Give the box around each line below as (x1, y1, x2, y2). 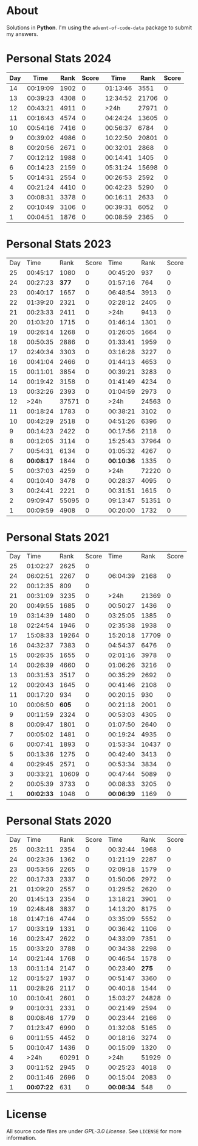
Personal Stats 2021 (6, 531, 109, 544)
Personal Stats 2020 (6, 814, 112, 828)
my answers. (6, 30, 38, 37)
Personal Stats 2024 (6, 52, 112, 66)
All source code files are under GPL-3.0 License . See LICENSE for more (6, 1127, 182, 1134)
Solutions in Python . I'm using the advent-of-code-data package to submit (6, 24, 193, 31)
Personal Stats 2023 (6, 237, 112, 251)
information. (6, 1134, 37, 1141)
